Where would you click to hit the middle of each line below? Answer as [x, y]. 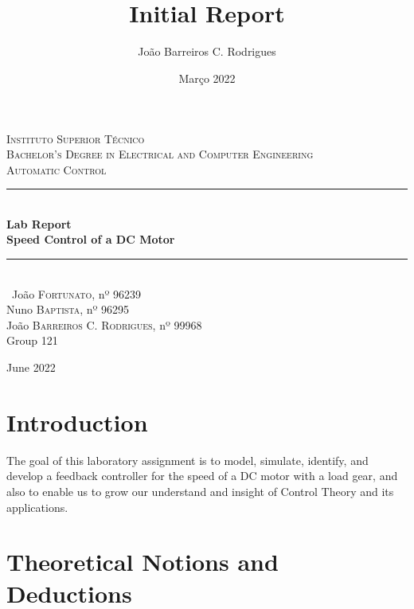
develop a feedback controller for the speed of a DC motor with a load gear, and [202, 476]
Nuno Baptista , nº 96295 [68, 309]
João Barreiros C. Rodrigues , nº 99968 [104, 324]
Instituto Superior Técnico [76, 138]
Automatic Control [57, 169]
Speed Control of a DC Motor [91, 239]
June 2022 [31, 367]
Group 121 [32, 340]
